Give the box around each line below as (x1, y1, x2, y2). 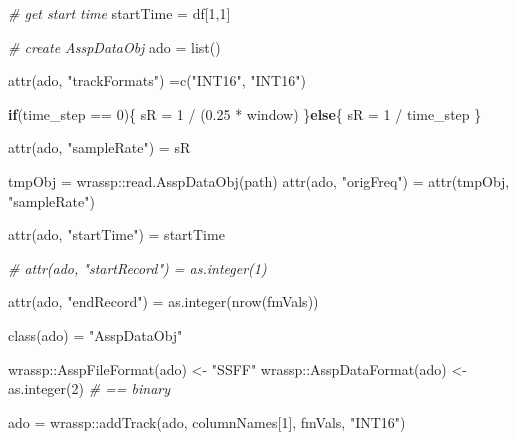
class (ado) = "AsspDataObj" (8, 324, 183, 345)
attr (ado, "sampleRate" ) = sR (8, 137, 191, 158)
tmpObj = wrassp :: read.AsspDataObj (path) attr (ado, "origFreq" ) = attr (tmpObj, (8, 170, 510, 191)
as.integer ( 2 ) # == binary (8, 378, 171, 399)
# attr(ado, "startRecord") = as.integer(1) (8, 257, 267, 278)
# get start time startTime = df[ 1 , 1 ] (8, 3, 231, 23)
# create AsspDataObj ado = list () (8, 36, 221, 57)
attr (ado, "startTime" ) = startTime (8, 224, 225, 245)
